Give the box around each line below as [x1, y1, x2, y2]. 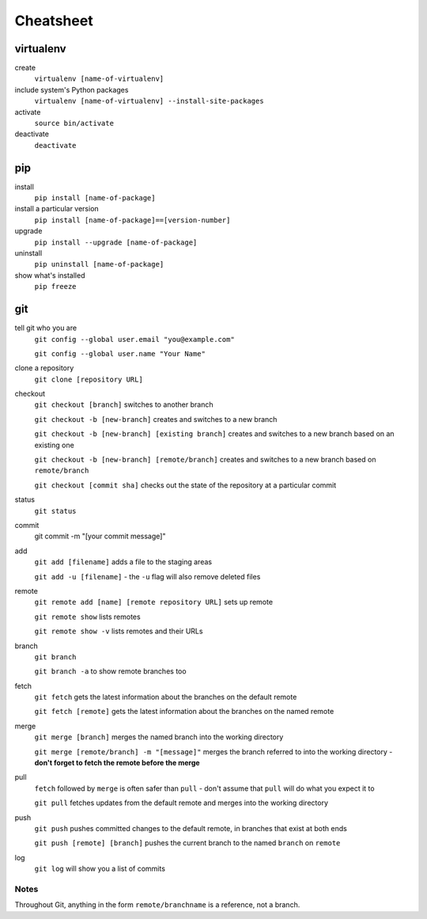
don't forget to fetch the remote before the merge [34, 758, 201, 768]
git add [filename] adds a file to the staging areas [34, 557, 213, 567]
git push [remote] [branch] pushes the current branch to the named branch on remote [34, 838, 341, 848]
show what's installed [14, 270, 85, 280]
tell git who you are [14, 323, 77, 332]
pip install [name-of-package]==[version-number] [34, 215, 231, 225]
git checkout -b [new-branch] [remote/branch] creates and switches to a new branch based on [34, 455, 376, 465]
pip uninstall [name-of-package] [34, 260, 164, 269]
